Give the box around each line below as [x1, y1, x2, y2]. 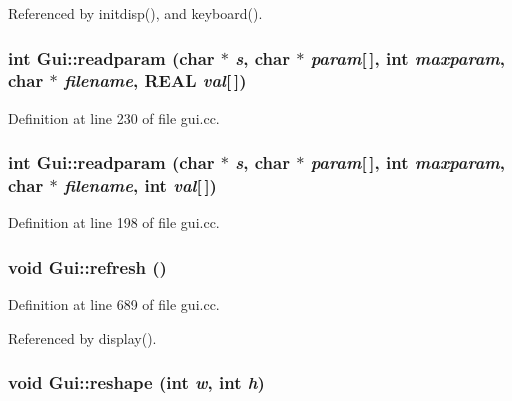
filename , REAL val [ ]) [63, 68, 247, 93]
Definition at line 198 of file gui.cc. [8, 212, 220, 233]
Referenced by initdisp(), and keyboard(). [8, 3, 263, 23]
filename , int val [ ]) [63, 173, 217, 198]
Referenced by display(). [8, 327, 157, 348]
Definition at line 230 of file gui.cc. [8, 107, 220, 128]
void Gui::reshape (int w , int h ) [8, 370, 265, 395]
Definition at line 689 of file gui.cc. [8, 294, 220, 315]
